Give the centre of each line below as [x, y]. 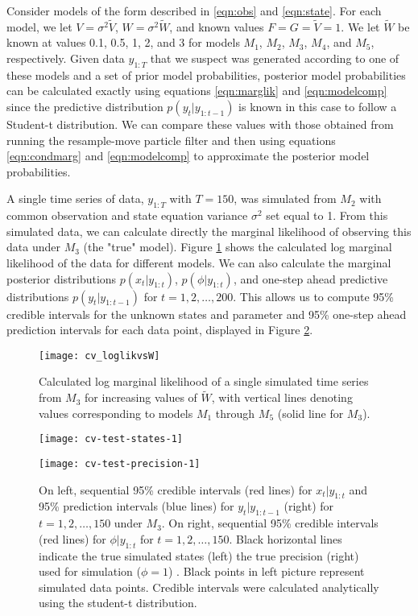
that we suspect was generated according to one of [275, 58]
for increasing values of [141, 397]
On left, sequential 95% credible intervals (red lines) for [176, 489]
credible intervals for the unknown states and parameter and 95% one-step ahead [207, 314]
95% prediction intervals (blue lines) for [137, 506]
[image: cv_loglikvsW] [99, 356]
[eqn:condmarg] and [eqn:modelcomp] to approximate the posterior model [188, 156]
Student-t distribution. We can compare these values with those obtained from [200, 124]
